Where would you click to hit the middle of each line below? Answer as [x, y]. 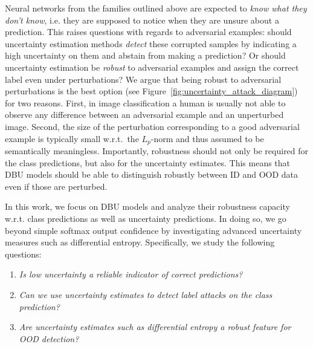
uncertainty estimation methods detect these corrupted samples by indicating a [151, 43]
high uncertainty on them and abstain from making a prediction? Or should [145, 55]
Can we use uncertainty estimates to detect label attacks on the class [146, 294]
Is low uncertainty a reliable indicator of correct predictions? [131, 274]
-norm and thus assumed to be [207, 138]
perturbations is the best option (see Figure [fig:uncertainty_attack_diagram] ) [151, 91]
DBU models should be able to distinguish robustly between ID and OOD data [152, 174]
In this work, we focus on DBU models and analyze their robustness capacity [147, 206]
